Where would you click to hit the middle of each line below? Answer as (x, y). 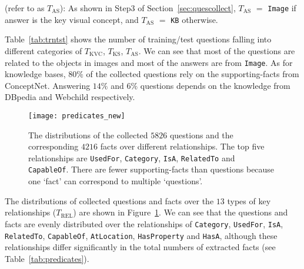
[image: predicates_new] (77, 116)
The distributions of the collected (88, 134)
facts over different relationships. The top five (182, 146)
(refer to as (25, 8)
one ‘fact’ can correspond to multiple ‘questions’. (116, 181)
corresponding (54, 146)
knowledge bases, (35, 74)
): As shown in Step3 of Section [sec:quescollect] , (148, 8)
